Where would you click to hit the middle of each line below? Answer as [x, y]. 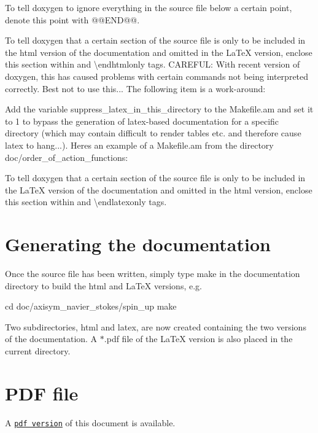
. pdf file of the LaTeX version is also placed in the [198, 339]
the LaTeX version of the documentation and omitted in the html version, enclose [159, 189]
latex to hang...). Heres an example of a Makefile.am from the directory [139, 145]
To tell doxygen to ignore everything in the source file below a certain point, [149, 7]
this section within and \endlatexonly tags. [86, 202]
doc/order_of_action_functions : [67, 157]
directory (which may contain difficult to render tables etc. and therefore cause [153, 133]
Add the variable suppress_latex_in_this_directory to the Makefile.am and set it [159, 109]
